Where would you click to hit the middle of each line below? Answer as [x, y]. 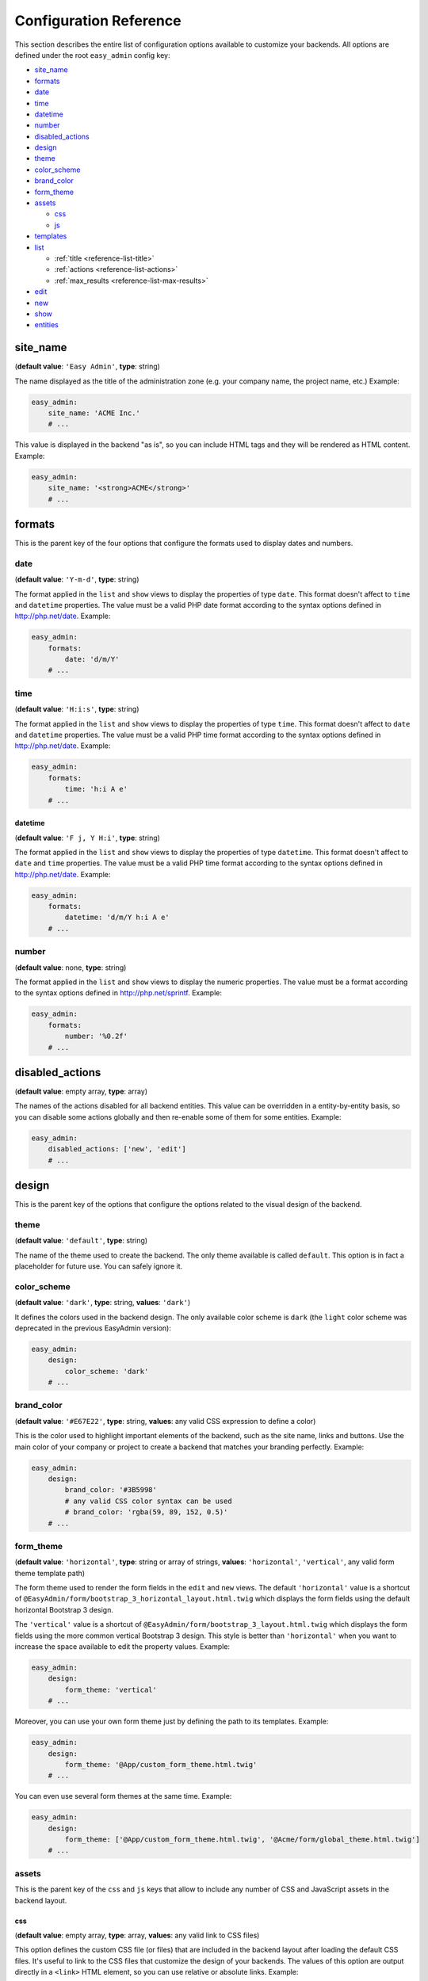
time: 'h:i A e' [96, 789]
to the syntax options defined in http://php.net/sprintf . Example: [118, 993]
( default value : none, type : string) [71, 968]
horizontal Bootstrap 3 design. [64, 1609]
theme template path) [50, 1573]
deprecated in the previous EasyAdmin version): [93, 1328]
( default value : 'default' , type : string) [81, 1241]
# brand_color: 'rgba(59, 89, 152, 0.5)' [146, 1512]
